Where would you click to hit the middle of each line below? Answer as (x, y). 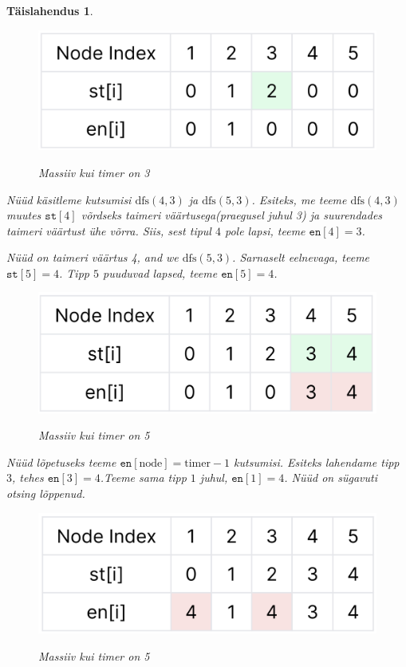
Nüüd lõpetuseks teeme (61, 462)
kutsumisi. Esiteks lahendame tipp (317, 462)
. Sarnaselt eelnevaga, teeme (301, 257)
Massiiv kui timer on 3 (94, 172)
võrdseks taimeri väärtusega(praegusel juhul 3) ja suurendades (232, 215)
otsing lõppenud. (46, 493)
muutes (24, 215)
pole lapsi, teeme (265, 230)
